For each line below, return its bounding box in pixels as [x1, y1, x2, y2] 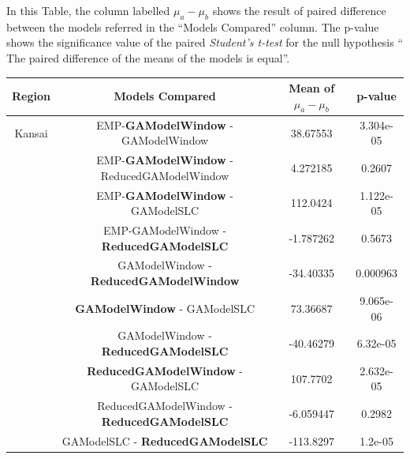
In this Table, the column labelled [6, 2, 170, 18]
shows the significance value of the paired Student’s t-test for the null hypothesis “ [6, 34, 404, 51]
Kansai [14, 124, 48, 141]
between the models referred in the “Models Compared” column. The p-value [6, 18, 379, 35]
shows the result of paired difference [212, 2, 386, 18]
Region [12, 88, 50, 104]
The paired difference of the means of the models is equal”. [6, 49, 290, 66]
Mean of [289, 80, 335, 96]
